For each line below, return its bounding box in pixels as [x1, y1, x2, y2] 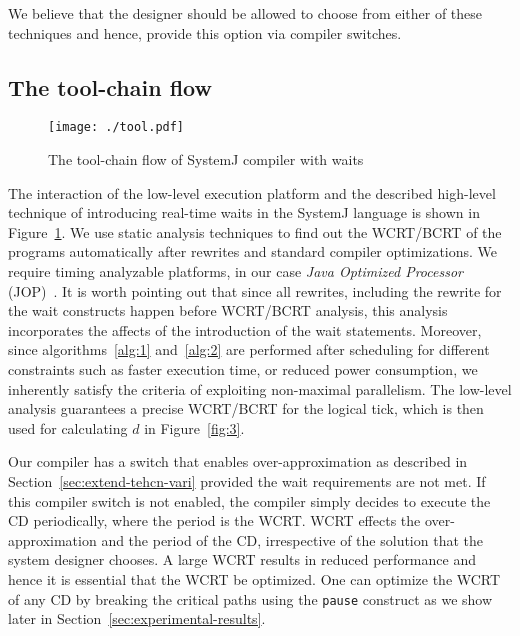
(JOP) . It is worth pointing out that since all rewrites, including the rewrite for [8, 280, 502, 301]
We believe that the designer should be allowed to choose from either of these [8, 3, 483, 23]
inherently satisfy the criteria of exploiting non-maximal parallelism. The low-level [8, 378, 512, 399]
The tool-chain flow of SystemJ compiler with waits [48, 149, 364, 170]
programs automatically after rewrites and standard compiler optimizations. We [8, 241, 498, 262]
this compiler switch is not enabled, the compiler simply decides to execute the [8, 490, 491, 511]
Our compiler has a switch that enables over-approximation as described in [8, 451, 468, 472]
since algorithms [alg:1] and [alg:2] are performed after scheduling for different [8, 339, 490, 360]
